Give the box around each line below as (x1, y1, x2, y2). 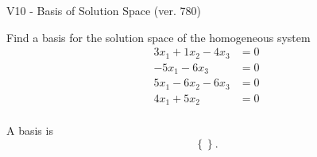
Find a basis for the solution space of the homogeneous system (6, 29, 311, 45)
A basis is (6, 122, 53, 139)
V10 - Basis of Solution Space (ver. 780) (6, 2, 201, 18)
